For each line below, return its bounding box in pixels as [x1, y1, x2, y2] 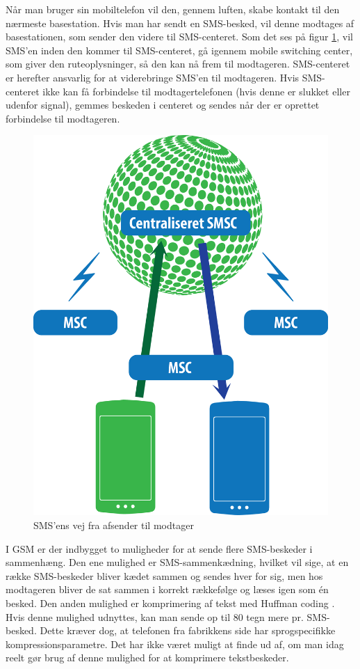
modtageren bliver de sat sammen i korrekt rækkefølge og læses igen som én [6, 582, 329, 597]
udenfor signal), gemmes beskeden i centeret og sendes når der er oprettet [6, 97, 320, 112]
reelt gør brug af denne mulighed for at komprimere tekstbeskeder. [6, 650, 289, 665]
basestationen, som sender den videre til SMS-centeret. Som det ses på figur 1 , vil [6, 29, 353, 44]
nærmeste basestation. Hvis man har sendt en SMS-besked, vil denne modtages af [6, 15, 354, 30]
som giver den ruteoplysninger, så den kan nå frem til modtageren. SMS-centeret [6, 56, 350, 71]
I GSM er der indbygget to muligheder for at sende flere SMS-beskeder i [6, 541, 313, 556]
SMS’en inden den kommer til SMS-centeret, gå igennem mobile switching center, [6, 42, 353, 57]
